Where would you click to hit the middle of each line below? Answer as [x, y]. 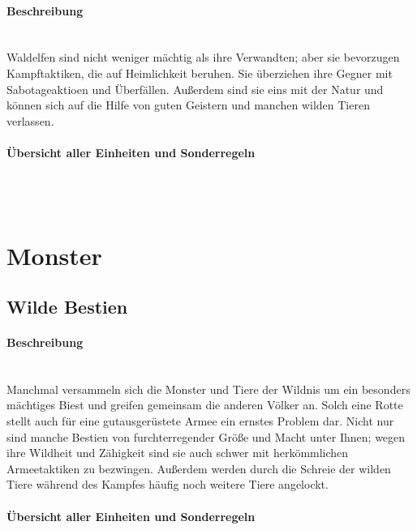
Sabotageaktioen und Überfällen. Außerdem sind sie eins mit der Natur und [195, 89]
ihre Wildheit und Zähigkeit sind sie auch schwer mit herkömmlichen [178, 453]
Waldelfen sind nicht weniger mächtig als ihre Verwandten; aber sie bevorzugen [203, 57]
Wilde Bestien [67, 307]
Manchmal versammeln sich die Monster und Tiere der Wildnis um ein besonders [208, 389]
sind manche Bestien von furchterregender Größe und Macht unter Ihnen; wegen [206, 436]
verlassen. [30, 120]
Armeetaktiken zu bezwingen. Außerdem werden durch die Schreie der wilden [199, 468]
